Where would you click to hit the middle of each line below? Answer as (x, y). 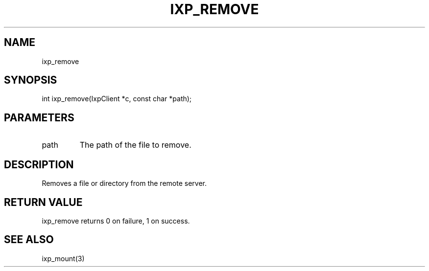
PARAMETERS (39, 117)
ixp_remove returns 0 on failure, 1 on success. (116, 221)
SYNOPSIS (31, 80)
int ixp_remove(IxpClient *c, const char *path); (117, 99)
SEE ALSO (29, 240)
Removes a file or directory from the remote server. (124, 183)
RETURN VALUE (43, 202)
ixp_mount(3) (63, 258)
